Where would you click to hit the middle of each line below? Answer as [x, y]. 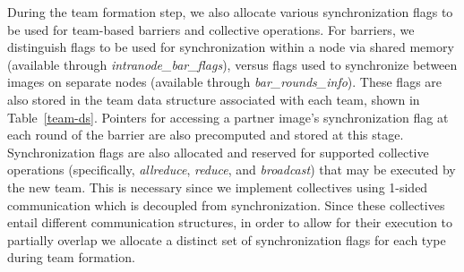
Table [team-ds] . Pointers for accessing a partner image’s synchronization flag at [228, 117]
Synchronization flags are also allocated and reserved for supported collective [218, 152]
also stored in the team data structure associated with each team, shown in [214, 99]
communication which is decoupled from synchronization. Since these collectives [226, 204]
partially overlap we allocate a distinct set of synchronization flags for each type [227, 239]
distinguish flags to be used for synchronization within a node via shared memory [231, 47]
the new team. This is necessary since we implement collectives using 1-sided [218, 187]
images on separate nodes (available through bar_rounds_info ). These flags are [225, 82]
